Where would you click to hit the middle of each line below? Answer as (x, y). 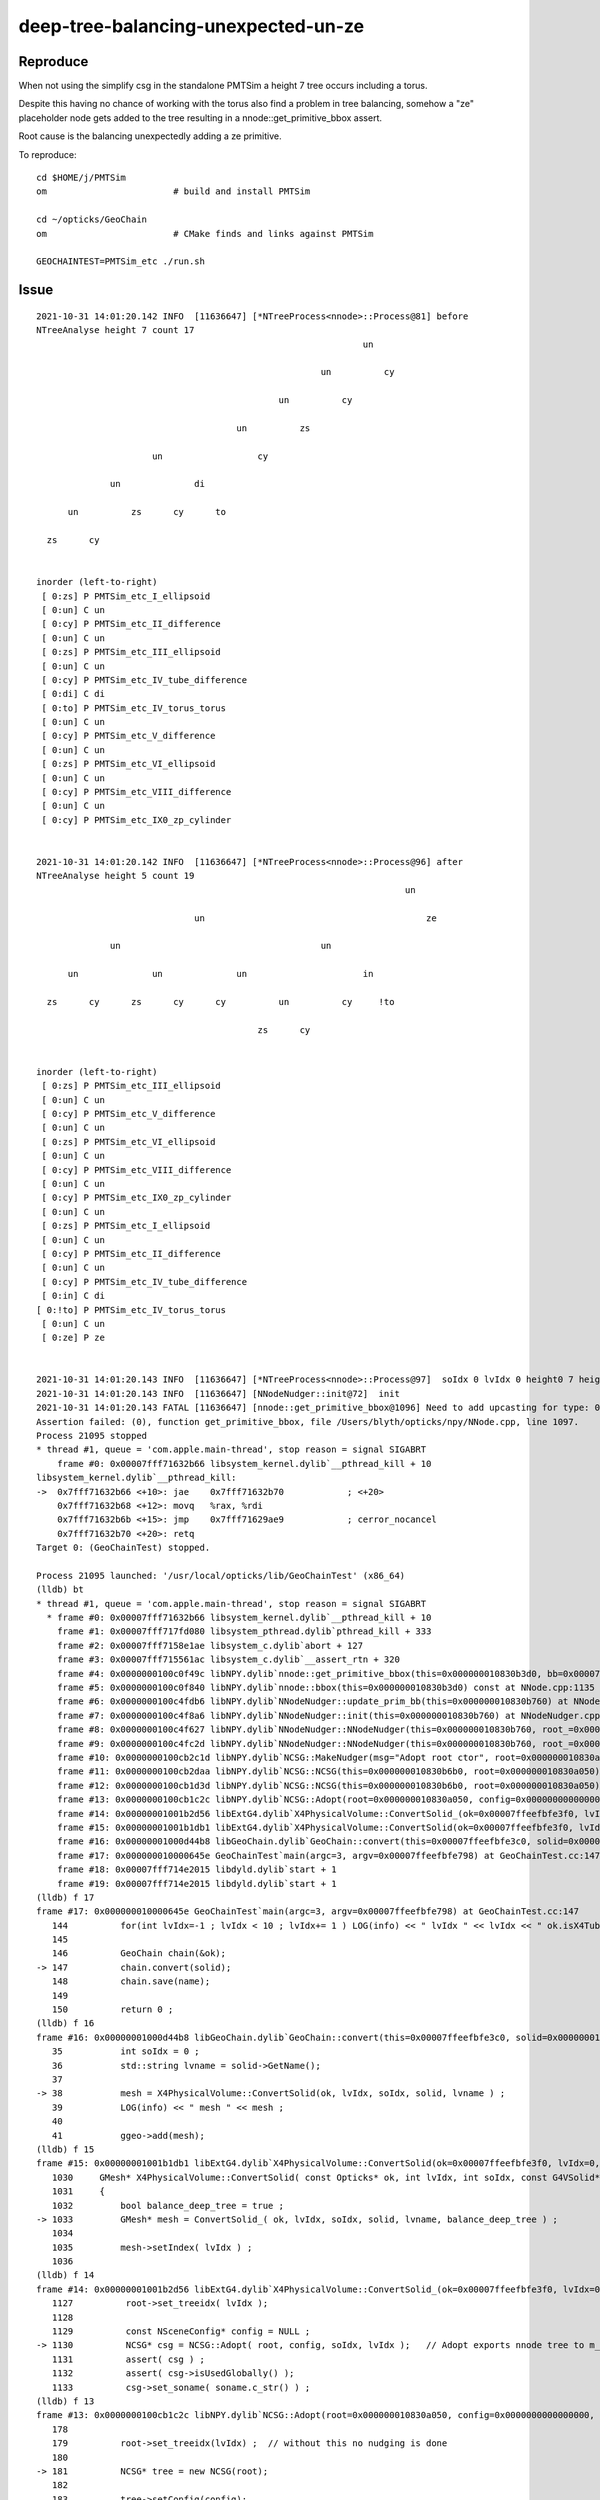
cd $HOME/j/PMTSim (81, 178)
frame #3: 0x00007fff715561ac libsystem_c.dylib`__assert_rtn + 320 (228, 1659)
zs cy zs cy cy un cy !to (220, 1001)
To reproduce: (47, 154)
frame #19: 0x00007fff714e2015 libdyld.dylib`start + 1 (196, 1883)
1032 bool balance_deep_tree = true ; (168, 2205)
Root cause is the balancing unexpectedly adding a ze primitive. (150, 136)
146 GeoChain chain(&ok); (139, 1953)
